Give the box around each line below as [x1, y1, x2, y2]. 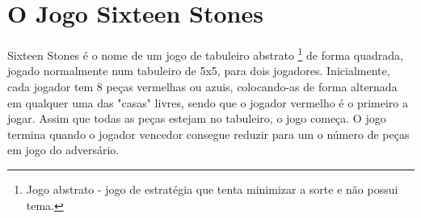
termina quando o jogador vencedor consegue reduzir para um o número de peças [7, 125, 410, 142]
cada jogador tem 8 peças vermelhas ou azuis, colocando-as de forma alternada [7, 78, 398, 94]
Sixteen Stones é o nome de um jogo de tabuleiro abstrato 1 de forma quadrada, [7, 44, 403, 63]
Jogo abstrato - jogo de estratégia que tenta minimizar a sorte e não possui [26, 180, 398, 197]
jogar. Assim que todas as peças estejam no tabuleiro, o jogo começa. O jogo [7, 110, 386, 127]
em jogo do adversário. [7, 141, 120, 158]
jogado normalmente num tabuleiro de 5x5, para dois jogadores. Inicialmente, [7, 62, 390, 79]
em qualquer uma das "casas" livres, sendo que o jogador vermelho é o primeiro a [7, 94, 408, 111]
